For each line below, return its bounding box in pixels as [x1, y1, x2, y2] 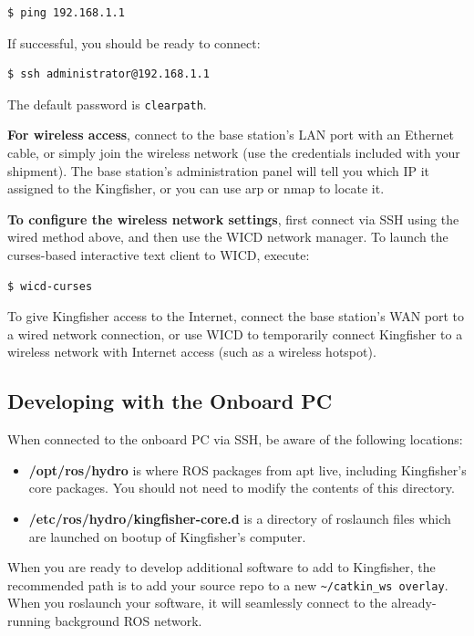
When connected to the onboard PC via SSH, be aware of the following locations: [7, 430, 463, 449]
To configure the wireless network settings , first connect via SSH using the [7, 209, 459, 228]
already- [391, 593, 437, 612]
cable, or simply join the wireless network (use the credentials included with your [7, 143, 460, 162]
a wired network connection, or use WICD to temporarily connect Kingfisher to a [7, 324, 463, 343]
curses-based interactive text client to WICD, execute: [7, 245, 310, 264]
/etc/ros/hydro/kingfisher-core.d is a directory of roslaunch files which [28, 508, 451, 527]
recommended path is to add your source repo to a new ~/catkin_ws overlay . [7, 575, 448, 594]
